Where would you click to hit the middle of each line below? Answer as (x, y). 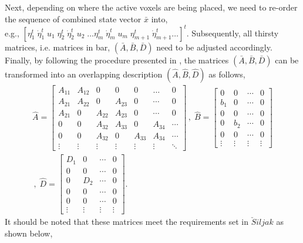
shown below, (29, 233)
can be (287, 60)
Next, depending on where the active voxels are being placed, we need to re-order (151, 7)
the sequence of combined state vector (73, 18)
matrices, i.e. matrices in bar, (58, 47)
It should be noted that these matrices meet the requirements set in (127, 222)
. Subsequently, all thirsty (233, 33)
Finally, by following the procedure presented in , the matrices (117, 60)
